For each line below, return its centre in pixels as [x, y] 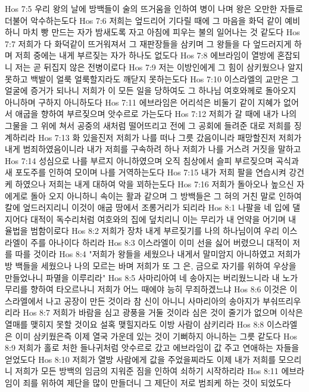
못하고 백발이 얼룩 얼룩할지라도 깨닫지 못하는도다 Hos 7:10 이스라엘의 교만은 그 [152, 78]
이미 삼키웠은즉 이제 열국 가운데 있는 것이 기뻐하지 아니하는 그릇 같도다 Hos [156, 336]
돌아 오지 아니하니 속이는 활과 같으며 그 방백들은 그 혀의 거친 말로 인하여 [166, 195]
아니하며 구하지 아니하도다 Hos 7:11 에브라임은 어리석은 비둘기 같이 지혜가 [143, 102]
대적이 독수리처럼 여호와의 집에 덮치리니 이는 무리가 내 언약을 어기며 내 [163, 219]
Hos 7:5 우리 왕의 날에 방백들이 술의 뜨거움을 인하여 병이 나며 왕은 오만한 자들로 [154, 8]
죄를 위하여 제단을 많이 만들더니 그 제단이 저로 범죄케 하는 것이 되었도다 [157, 382]
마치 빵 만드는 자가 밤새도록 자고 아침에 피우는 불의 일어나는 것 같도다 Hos [161, 32]
